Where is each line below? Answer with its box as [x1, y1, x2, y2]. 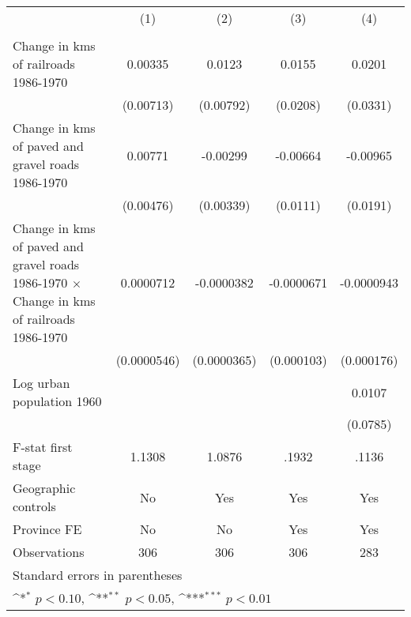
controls [13, 497, 56, 515]
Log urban [13, 374, 70, 392]
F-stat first [13, 438, 73, 456]
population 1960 [13, 392, 102, 410]
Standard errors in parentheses [13, 566, 183, 584]
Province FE [13, 520, 82, 538]
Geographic [13, 479, 76, 497]
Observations [13, 543, 85, 561]
